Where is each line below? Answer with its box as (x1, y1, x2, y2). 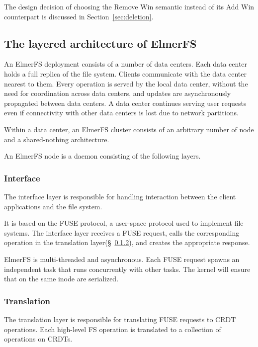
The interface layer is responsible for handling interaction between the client (4, 191, 236, 201)
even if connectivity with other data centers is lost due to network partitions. (4, 107, 239, 118)
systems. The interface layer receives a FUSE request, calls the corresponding (4, 227, 240, 238)
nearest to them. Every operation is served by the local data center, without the (4, 78, 248, 88)
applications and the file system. (4, 201, 102, 211)
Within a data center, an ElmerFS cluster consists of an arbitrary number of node (4, 124, 254, 134)
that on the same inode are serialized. (4, 273, 119, 284)
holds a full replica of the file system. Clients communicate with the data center (4, 68, 247, 79)
